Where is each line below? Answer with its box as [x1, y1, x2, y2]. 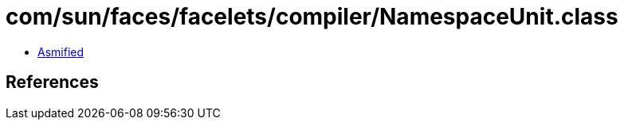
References [6, 72, 99, 93]
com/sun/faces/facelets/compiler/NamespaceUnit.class [6, 3, 618, 30]
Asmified [37, 44, 84, 59]
